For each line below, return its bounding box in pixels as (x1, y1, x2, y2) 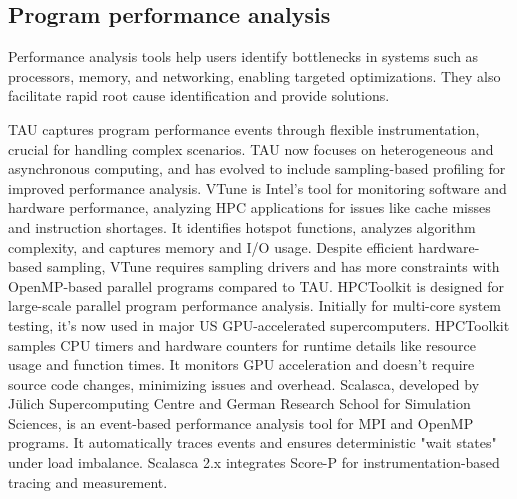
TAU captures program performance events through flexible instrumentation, (8, 118, 480, 139)
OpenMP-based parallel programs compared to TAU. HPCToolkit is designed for (8, 275, 504, 296)
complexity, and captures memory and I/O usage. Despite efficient (8, 236, 414, 257)
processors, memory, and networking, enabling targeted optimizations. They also (8, 65, 501, 86)
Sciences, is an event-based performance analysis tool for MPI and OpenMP (8, 412, 474, 433)
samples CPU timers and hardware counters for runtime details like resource (8, 334, 476, 355)
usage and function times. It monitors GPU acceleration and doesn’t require (8, 354, 475, 375)
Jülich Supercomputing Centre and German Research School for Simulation (8, 393, 471, 414)
